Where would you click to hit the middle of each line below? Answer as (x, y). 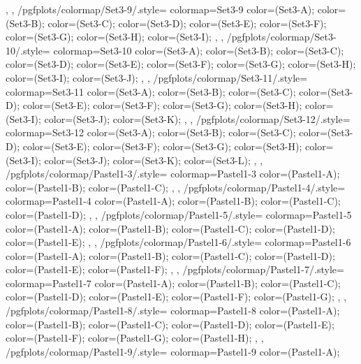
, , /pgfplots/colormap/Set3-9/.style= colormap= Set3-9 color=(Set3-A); (160, 9)
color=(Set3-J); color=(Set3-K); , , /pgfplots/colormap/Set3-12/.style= (197, 118)
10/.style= (28, 50)
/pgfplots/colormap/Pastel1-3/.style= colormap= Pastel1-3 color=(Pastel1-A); (173, 174)
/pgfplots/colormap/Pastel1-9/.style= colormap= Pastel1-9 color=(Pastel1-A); (173, 351)
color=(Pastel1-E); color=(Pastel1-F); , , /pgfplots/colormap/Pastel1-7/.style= (175, 269)
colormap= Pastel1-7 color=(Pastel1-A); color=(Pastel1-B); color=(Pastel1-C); (173, 283)
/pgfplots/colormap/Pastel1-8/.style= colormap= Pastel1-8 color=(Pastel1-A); (173, 311)
